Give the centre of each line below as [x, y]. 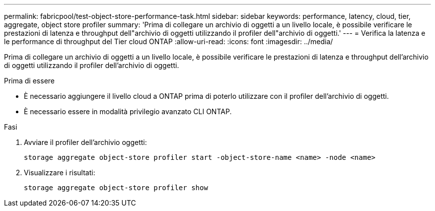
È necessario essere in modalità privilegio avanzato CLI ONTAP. [128, 111]
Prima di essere [30, 81]
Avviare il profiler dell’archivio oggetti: [85, 142]
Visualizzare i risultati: [60, 173]
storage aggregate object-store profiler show [116, 188]
